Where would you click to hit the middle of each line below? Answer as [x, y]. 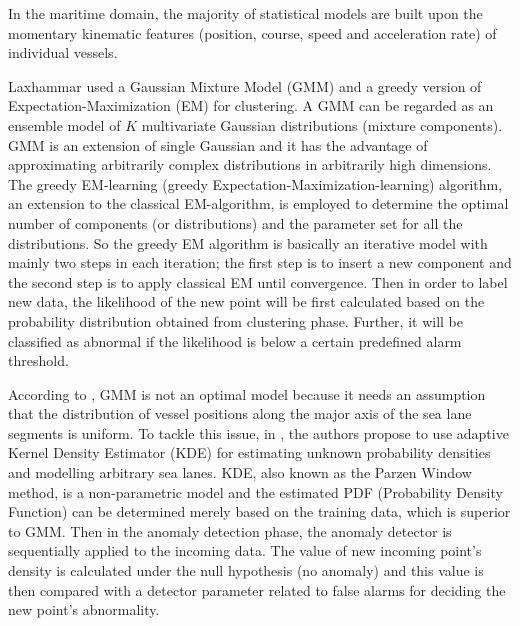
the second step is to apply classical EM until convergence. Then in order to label [258, 281]
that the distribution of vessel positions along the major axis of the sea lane [240, 413]
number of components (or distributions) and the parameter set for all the [235, 222]
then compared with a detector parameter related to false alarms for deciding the [257, 589]
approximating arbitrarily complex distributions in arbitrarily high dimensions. [250, 164]
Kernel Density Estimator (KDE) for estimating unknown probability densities [249, 452]
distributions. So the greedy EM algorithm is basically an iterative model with [248, 242]
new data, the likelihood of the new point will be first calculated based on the [246, 301]
